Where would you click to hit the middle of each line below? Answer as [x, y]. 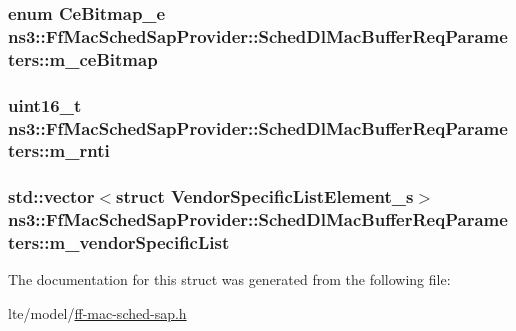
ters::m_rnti [59, 150]
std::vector [51, 196]
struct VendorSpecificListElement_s [265, 196]
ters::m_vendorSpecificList [119, 242]
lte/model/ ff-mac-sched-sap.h [97, 313]
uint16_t [45, 104]
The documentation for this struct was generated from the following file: [229, 279]
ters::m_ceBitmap [83, 58]
